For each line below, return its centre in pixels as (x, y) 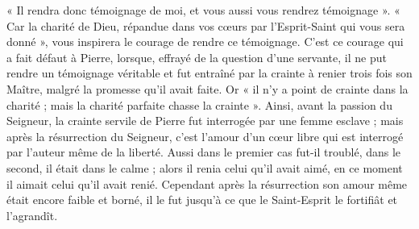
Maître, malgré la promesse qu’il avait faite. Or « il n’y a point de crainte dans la (207, 88)
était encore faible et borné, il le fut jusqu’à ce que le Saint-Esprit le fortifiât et (202, 200)
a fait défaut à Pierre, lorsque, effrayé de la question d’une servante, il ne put (197, 57)
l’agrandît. (32, 215)
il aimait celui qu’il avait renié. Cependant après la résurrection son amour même (207, 183)
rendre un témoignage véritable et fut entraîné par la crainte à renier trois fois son (209, 73)
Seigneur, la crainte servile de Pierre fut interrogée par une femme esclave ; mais (205, 121)
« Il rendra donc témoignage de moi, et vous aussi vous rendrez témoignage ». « (203, 10)
